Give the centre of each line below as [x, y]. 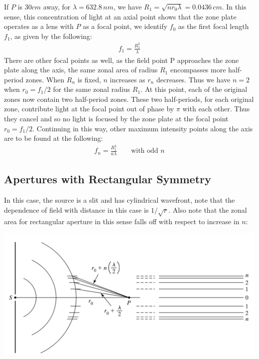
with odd [145, 151]
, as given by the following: [51, 36]
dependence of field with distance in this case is [76, 209]
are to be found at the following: [54, 138]
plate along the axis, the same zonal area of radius [81, 70]
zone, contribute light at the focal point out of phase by [89, 109]
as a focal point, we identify [125, 26]
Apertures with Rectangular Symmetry [108, 179]
